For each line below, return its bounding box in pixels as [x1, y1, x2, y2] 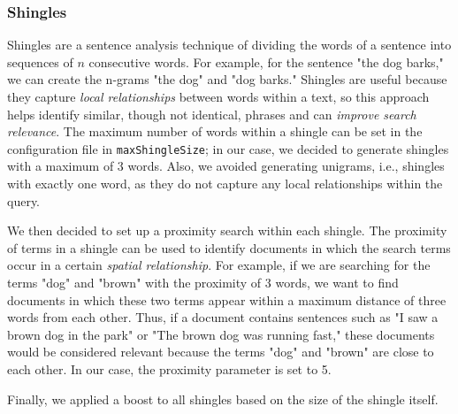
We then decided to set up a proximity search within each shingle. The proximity [7, 221, 447, 240]
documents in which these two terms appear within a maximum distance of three [7, 290, 447, 309]
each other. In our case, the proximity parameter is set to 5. [7, 359, 332, 378]
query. [7, 191, 41, 210]
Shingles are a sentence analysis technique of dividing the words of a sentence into [7, 35, 452, 54]
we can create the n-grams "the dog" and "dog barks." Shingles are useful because [7, 70, 447, 88]
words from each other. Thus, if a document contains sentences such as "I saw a [7, 308, 439, 326]
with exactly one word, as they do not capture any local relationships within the [7, 174, 443, 193]
